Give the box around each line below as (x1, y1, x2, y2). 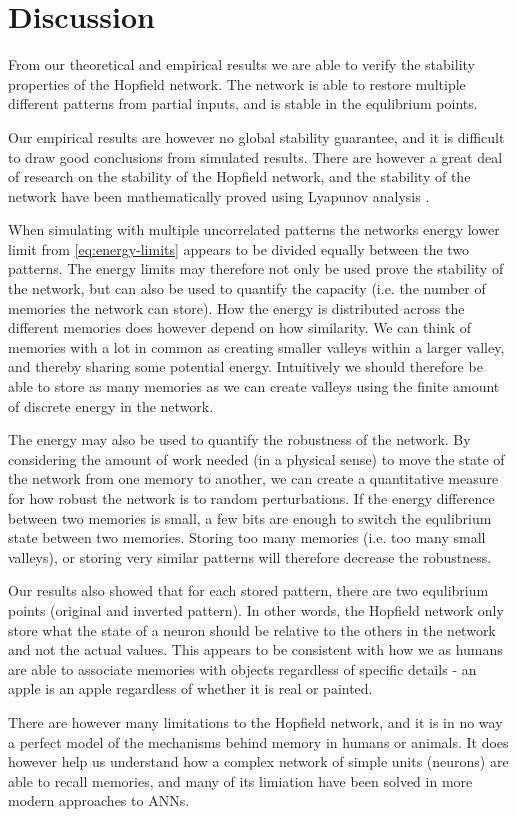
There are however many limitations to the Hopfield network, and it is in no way (8, 711, 503, 732)
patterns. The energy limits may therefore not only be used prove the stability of (8, 258, 504, 279)
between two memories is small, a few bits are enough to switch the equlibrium (8, 507, 492, 528)
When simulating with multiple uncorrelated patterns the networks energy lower (8, 219, 500, 240)
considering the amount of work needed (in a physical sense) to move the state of (8, 448, 505, 469)
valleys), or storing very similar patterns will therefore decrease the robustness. (8, 546, 492, 567)
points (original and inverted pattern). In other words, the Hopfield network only (8, 599, 504, 620)
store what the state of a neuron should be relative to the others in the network (8, 619, 496, 640)
